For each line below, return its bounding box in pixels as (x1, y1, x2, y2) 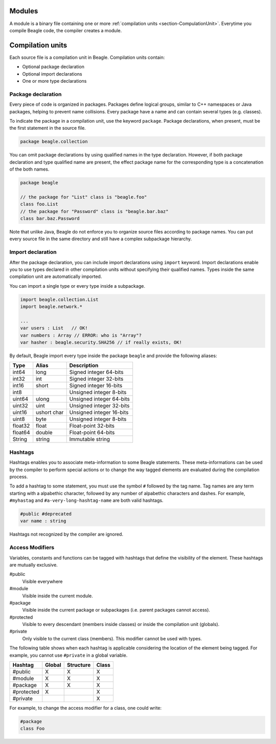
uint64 (12, 396, 29, 403)
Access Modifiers (9, 544, 55, 551)
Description (69, 362, 99, 369)
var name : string (20, 518, 66, 524)
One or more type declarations (22, 78, 87, 84)
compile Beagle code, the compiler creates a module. (9, 27, 122, 33)
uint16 (12, 409, 28, 416)
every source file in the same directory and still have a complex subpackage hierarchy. (9, 236, 192, 242)
